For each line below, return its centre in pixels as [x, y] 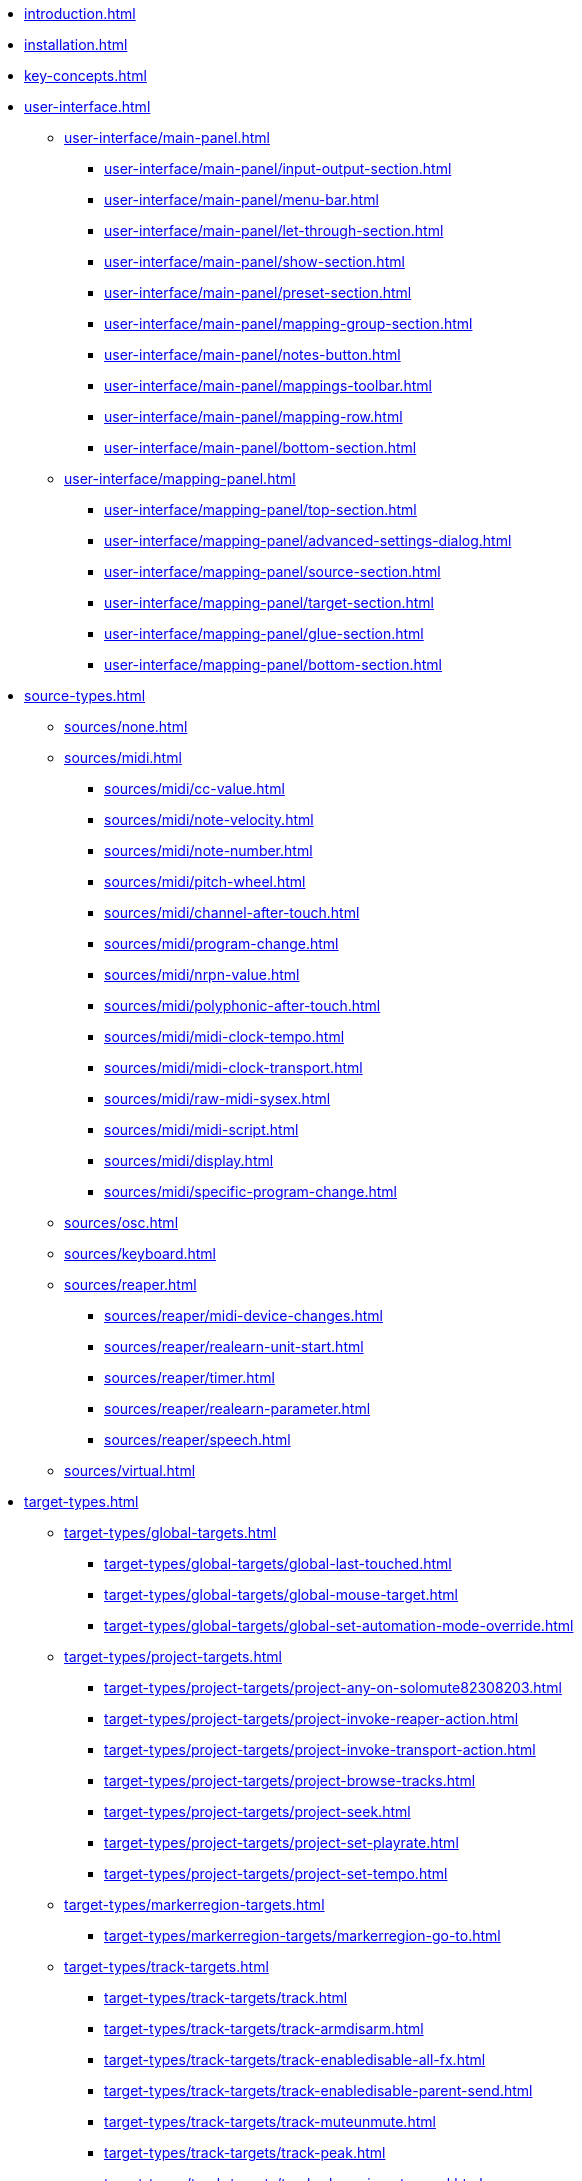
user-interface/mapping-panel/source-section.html [272, 571]
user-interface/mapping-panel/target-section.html [269, 602]
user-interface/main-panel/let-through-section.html [274, 230]
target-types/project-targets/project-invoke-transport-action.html [320, 1749]
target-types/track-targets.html [166, 1966]
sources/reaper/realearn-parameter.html [237, 1408]
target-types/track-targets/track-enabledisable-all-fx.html [295, 2059]
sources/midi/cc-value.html [194, 788]
